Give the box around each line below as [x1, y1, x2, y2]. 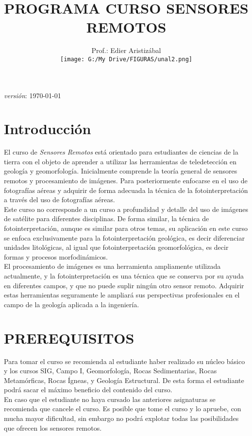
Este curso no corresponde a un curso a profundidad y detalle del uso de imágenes [4, 204, 248, 214]
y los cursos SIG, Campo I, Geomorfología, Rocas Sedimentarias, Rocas [4, 366, 217, 376]
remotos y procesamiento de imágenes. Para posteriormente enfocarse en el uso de [4, 175, 248, 186]
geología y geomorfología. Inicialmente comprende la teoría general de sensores [4, 166, 237, 176]
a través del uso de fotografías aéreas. [4, 194, 115, 205]
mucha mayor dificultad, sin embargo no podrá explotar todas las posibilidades [4, 413, 239, 423]
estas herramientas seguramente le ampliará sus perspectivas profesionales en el [4, 290, 240, 300]
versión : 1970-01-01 [4, 90, 61, 100]
